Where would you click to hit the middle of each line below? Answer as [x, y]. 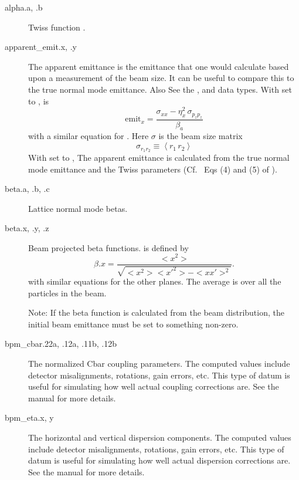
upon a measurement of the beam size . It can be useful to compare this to [161, 78]
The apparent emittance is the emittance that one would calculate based [159, 66]
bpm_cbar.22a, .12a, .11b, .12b [61, 344]
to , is [39, 101]
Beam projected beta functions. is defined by [108, 247]
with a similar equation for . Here [89, 136]
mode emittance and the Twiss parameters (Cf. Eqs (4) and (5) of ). [153, 169]
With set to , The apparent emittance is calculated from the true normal [159, 157]
